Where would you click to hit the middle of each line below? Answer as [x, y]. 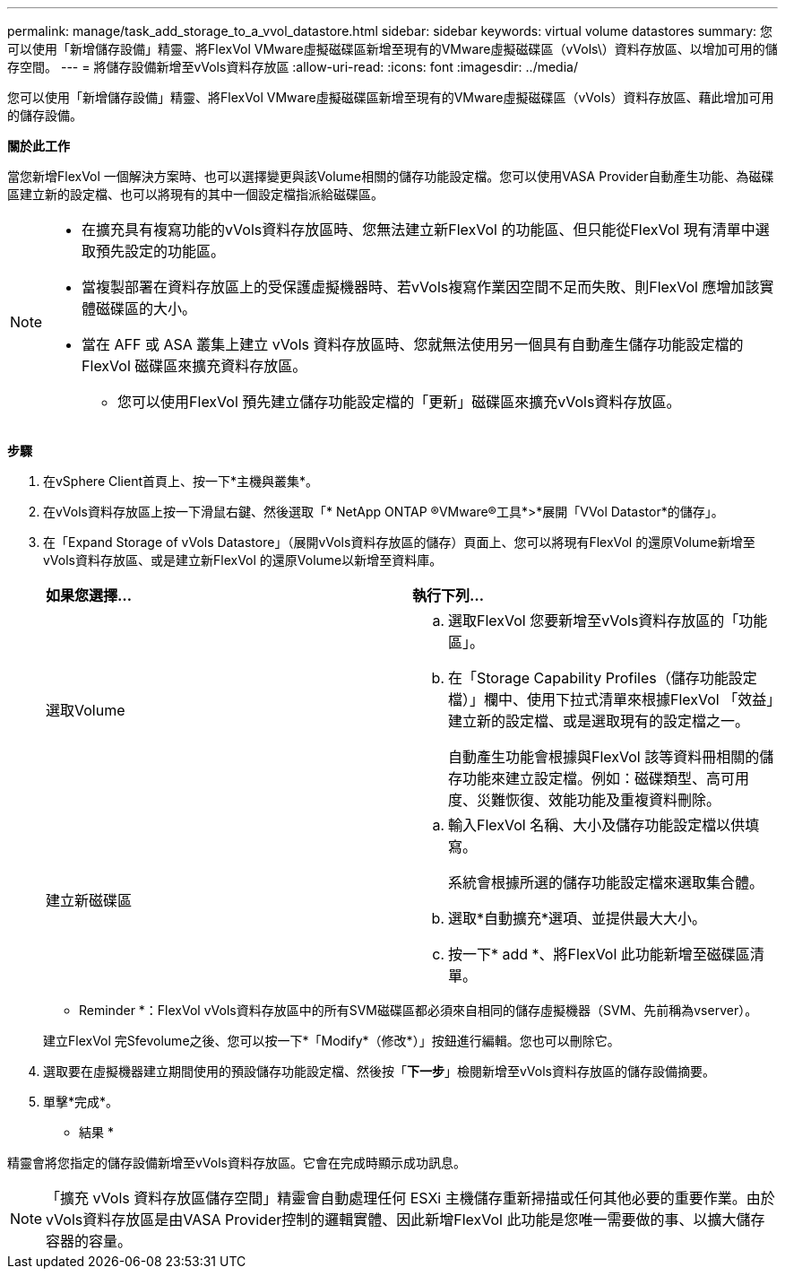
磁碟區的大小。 [147, 308]
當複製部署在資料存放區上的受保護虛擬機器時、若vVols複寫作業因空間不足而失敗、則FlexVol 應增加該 [421, 287]
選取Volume [86, 710]
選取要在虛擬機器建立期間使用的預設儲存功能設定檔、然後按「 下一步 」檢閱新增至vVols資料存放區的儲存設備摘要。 [379, 1071]
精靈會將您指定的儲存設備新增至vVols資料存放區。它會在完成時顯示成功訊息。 [237, 1163]
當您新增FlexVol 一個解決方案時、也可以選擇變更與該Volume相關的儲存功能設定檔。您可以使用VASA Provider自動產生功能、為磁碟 [391, 176]
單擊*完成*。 [81, 1102]
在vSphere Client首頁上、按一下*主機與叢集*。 [181, 481]
